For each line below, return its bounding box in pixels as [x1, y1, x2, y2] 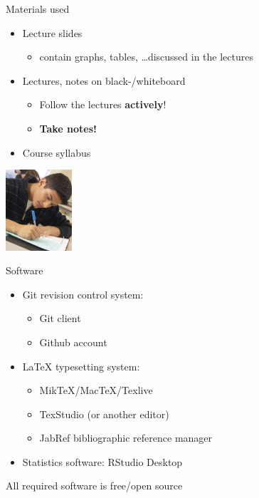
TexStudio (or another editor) [39, 406, 169, 421]
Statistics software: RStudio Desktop [22, 454, 183, 469]
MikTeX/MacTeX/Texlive [39, 383, 153, 398]
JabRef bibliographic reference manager [39, 430, 213, 445]
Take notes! [39, 120, 97, 135]
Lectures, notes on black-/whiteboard [22, 73, 186, 88]
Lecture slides [22, 25, 83, 40]
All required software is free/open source [6, 478, 183, 493]
